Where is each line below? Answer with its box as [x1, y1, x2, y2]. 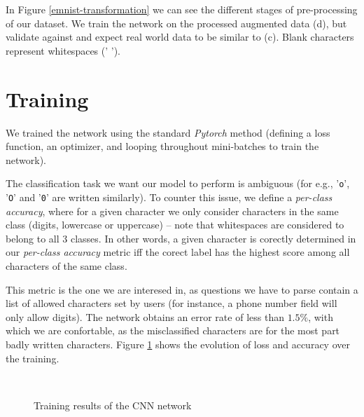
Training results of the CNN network [34, 397, 192, 412]
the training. [6, 350, 59, 365]
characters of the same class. [6, 258, 127, 273]
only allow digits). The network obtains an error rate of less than [6, 309, 284, 324]
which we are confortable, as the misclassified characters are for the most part [6, 323, 340, 338]
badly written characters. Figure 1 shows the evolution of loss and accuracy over [6, 336, 350, 351]
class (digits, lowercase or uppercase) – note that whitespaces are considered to [6, 217, 344, 232]
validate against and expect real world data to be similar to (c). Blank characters [6, 29, 354, 44]
